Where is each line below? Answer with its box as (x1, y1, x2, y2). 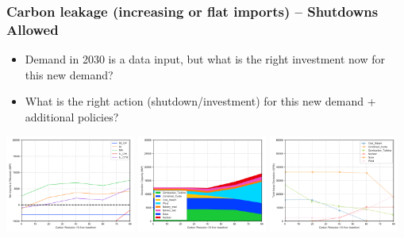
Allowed (6, 19, 59, 39)
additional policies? (25, 108, 119, 125)
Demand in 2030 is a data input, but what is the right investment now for (25, 51, 385, 67)
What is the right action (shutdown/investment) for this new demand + (25, 93, 376, 109)
